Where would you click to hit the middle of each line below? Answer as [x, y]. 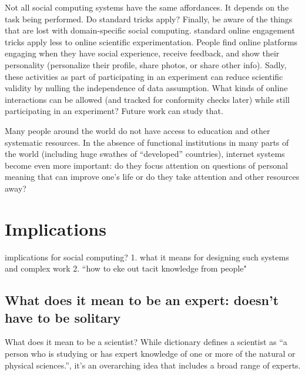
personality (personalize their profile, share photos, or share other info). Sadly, [146, 64]
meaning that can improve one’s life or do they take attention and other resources [152, 177]
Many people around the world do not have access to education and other [138, 130]
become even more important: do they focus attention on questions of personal [146, 165]
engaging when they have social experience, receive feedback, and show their [142, 53]
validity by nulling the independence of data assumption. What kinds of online [146, 88]
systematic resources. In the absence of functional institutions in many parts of [147, 142]
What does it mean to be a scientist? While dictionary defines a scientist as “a [146, 342]
